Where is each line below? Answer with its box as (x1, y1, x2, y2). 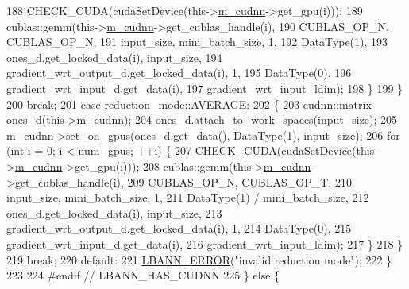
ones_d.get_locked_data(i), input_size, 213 (6, 204, 222, 221)
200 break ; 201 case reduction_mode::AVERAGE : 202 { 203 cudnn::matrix (6, 95, 372, 112)
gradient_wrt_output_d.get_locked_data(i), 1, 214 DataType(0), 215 (6, 220, 352, 237)
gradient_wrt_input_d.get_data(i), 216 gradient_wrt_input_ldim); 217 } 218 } (6, 235, 403, 252)
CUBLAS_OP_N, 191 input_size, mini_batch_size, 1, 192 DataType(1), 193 (6, 33, 388, 50)
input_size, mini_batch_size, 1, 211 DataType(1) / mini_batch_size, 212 (6, 189, 369, 206)
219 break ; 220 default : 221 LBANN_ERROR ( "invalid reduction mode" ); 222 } (6, 251, 392, 268)
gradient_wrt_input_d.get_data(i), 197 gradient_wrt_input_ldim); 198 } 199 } (6, 79, 403, 96)
